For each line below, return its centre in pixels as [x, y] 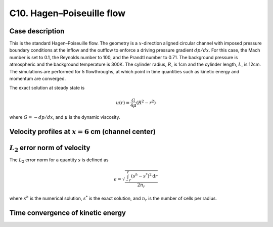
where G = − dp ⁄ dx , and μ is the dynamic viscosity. [65, 117]
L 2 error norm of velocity [50, 149]
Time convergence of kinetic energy [68, 213]
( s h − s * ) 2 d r [144, 176]
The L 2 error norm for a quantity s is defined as [59, 161]
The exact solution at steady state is [47, 88]
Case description [37, 31]
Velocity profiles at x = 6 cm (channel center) [83, 132]
